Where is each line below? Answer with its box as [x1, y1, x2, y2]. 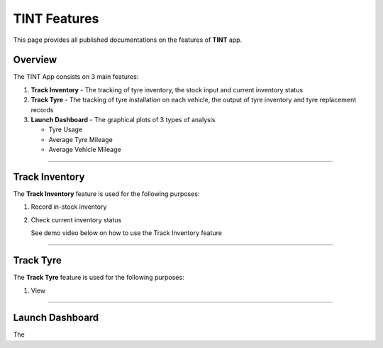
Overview [13, 54, 57, 66]
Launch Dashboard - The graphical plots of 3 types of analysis [30, 116, 216, 124]
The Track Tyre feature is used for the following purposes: [13, 273, 184, 282]
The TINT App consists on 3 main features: [13, 72, 139, 81]
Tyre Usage [48, 125, 83, 134]
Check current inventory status [30, 215, 122, 224]
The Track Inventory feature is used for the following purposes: [13, 190, 200, 198]
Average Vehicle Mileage [48, 146, 121, 154]
